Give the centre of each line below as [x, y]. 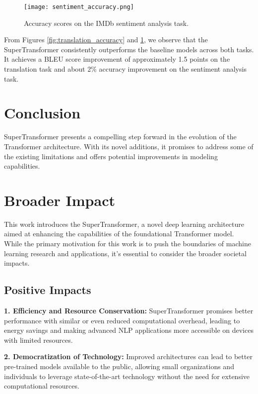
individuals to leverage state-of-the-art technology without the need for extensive [127, 376]
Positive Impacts [48, 290]
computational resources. [42, 386]
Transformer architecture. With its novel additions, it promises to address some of [129, 146]
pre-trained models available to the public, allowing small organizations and [119, 366]
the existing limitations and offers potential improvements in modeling [111, 156]
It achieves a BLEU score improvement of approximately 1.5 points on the [117, 59]
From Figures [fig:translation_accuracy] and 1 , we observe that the [106, 40]
